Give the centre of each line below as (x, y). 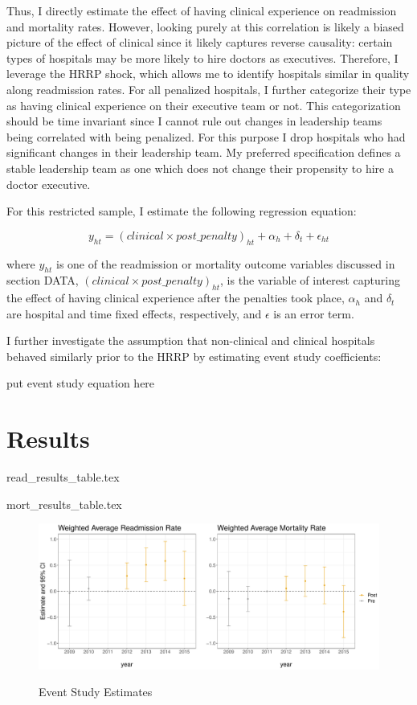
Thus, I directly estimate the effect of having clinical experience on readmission (202, 10)
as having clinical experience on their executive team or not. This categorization (204, 105)
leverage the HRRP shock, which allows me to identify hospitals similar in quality (208, 74)
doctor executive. (49, 184)
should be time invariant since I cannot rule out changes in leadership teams (194, 121)
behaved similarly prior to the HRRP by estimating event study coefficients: (194, 356)
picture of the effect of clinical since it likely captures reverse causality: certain (200, 42)
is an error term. (314, 313)
